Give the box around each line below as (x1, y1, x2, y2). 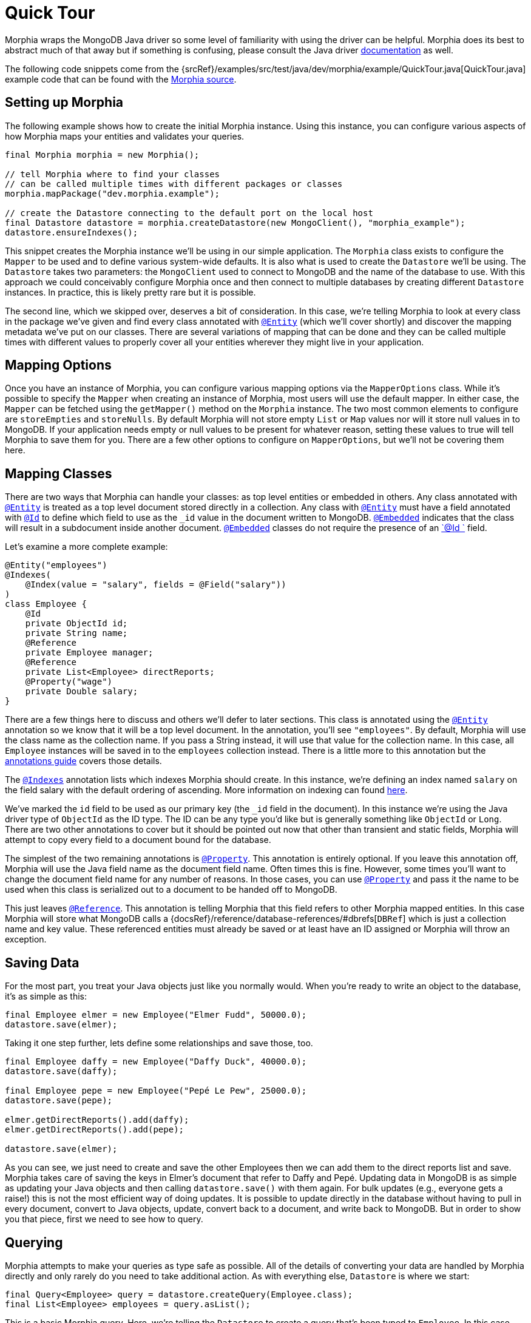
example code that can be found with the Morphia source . (5, 73, 237, 84)
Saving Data (5, 955, 79, 970)
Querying (5, 1234, 63, 1250)
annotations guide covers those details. (5, 756, 162, 766)
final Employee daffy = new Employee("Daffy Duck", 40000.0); (5, 1057, 307, 1067)
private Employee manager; (25, 648, 154, 658)
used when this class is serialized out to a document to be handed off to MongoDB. (5, 884, 337, 895)
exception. (5, 934, 47, 945)
